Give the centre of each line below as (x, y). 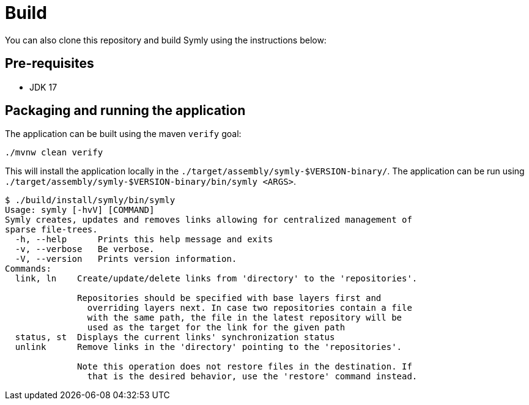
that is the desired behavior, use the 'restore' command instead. (252, 377)
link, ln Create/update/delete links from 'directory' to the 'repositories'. (216, 279)
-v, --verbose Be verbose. (85, 249)
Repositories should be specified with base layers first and (229, 298)
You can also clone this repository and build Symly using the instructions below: (166, 40)
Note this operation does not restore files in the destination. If (245, 367)
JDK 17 (43, 87)
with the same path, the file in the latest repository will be (245, 318)
